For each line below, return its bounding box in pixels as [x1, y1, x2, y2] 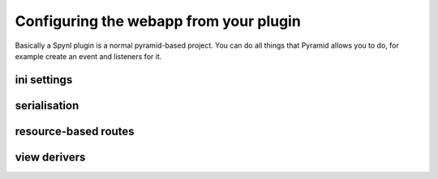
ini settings [15, 73, 73, 87]
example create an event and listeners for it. [15, 51, 162, 61]
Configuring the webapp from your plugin [15, 12, 302, 30]
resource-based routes [15, 124, 135, 138]
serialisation [15, 98, 79, 113]
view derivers [15, 150, 86, 164]
